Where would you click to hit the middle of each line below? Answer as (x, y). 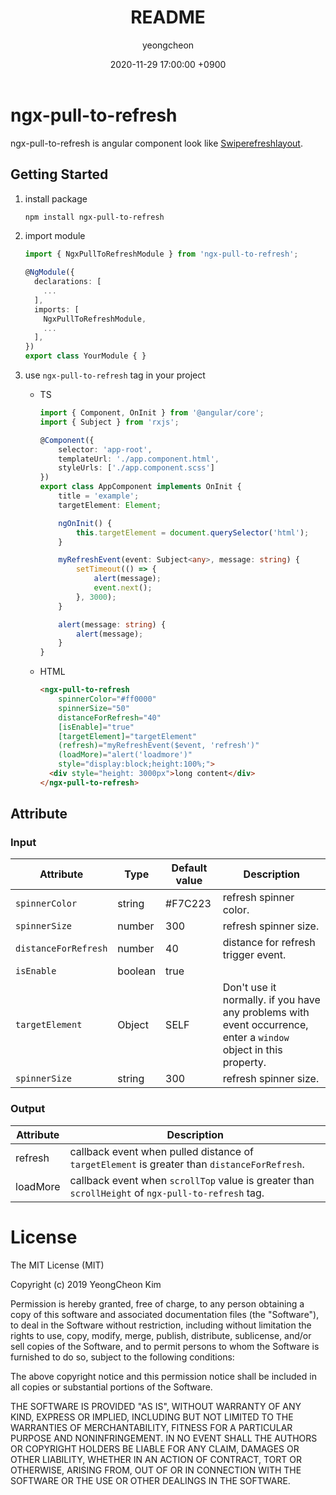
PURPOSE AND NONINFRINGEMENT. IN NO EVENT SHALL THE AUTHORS (164, 1438)
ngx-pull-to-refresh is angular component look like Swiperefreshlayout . (156, 143)
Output (28, 1109)
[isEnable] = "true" (96, 727)
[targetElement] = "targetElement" (128, 736)
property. (244, 1063)
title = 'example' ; (99, 496)
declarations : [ (68, 282)
